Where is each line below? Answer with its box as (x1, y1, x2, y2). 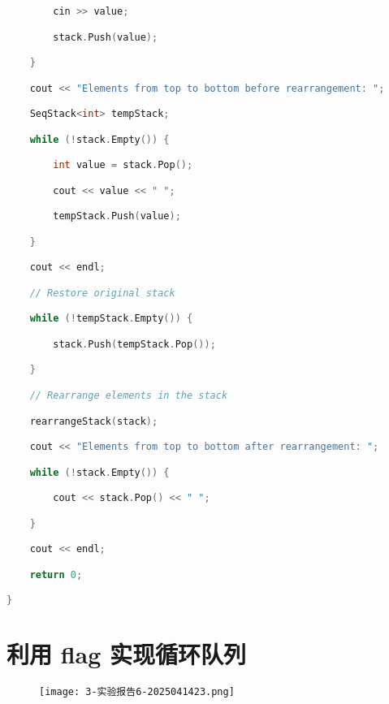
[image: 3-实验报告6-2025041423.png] (39, 686, 235, 698)
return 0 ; (29, 568, 83, 581)
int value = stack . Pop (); (53, 159, 193, 171)
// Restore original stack (29, 287, 175, 299)
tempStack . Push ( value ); (53, 210, 181, 222)
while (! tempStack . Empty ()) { (29, 313, 193, 325)
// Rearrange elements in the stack (29, 389, 228, 401)
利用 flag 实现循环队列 (6, 637, 247, 671)
